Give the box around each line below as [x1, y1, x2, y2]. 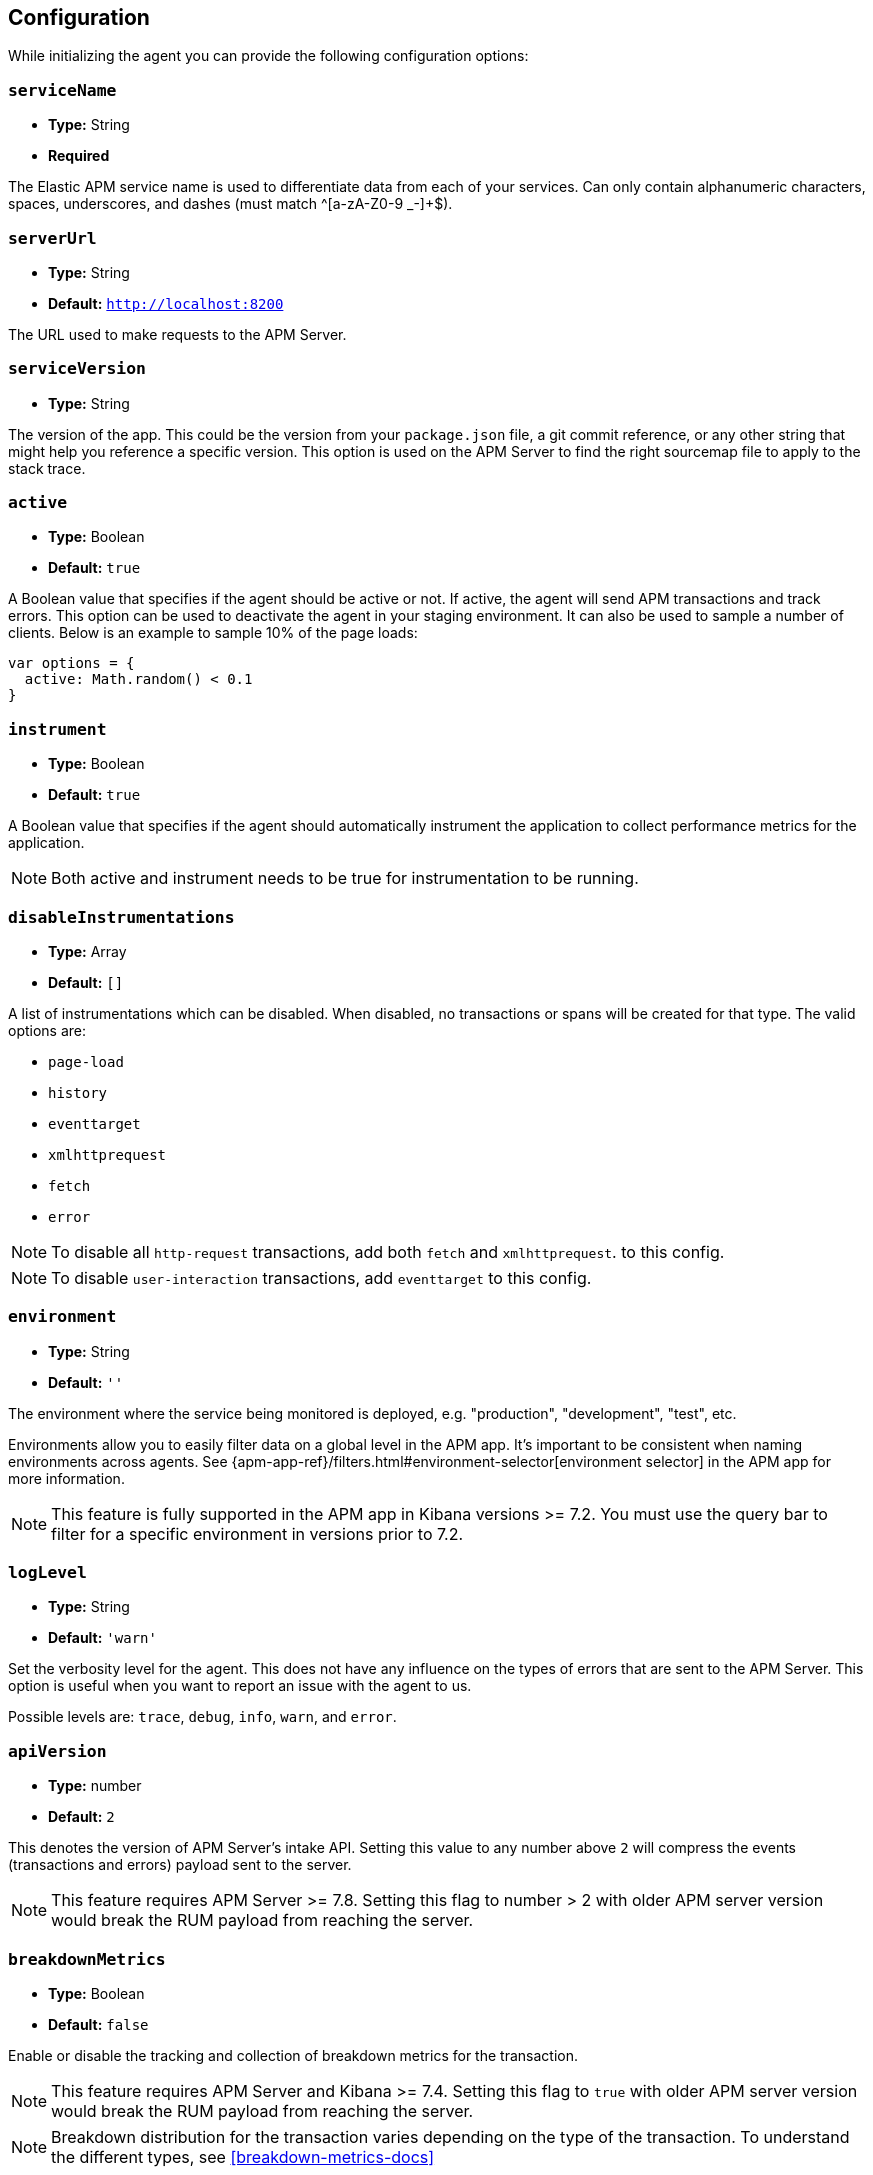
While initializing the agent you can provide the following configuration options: [8, 47, 529, 65]
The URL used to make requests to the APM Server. [8, 325, 347, 343]
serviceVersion [8, 359, 146, 379]
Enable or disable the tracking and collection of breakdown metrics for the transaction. [8, 2046, 578, 2064]
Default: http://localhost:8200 [48, 294, 284, 312]
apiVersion [8, 1741, 107, 1761]
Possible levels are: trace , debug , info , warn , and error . [8, 1708, 397, 1726]
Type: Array [48, 942, 127, 960]
